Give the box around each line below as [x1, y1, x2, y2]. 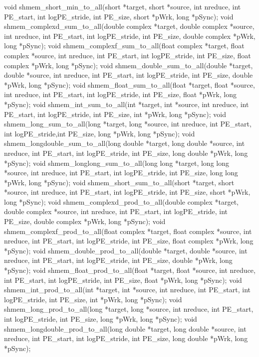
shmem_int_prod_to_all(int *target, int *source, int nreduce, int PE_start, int [4, 284, 251, 295]
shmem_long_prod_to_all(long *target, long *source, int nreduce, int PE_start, [4, 304, 254, 314]
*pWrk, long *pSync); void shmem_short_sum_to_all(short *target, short [4, 177, 235, 187]
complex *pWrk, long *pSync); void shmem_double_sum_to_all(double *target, [4, 60, 253, 70]
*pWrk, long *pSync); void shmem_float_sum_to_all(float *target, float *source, [4, 79, 255, 90]
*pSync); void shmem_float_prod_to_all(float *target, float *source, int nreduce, [4, 265, 256, 275]
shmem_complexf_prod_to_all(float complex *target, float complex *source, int [4, 226, 252, 236]
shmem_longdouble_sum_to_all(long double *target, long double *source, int [4, 138, 245, 148]
